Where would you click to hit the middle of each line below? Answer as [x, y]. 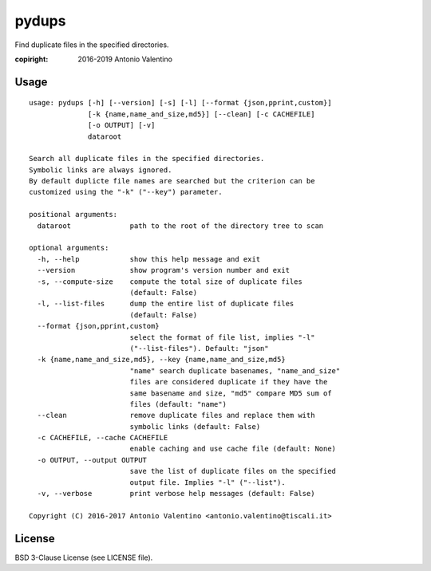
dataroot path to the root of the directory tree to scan [180, 226]
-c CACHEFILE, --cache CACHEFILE [103, 438]
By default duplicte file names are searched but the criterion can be [172, 181]
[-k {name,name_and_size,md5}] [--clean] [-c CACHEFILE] [202, 114]
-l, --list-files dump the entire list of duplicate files [166, 304]
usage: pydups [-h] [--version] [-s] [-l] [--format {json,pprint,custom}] [180, 103]
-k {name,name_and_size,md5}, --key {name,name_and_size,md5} [162, 360]
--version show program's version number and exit [164, 270]
